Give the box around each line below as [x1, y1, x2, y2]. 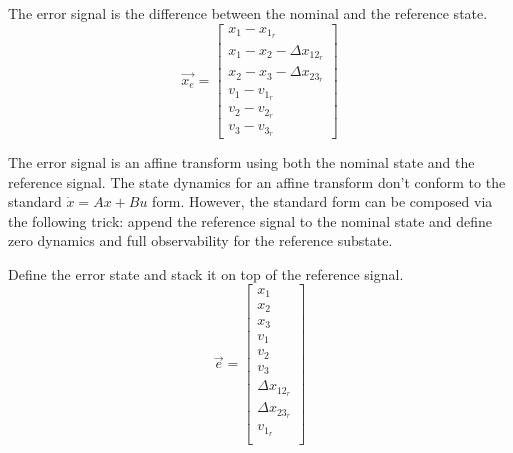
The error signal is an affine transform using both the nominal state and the [8, 151, 475, 172]
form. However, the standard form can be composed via [152, 191, 493, 212]
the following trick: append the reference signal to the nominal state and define [8, 210, 493, 231]
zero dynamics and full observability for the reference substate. [8, 230, 393, 251]
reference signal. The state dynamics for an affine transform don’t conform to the [8, 171, 506, 192]
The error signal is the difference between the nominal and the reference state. [8, 3, 488, 23]
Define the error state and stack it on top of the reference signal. [8, 263, 404, 284]
